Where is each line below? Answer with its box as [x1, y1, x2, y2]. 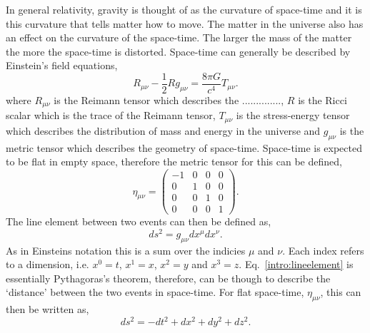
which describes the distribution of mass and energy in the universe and [6, 123, 321, 138]
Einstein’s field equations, [6, 58, 118, 73]
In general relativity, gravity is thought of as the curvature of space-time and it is [6, 2, 362, 16]
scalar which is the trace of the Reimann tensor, [6, 108, 216, 123]
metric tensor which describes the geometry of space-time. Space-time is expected [6, 140, 362, 155]
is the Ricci [298, 93, 347, 108]
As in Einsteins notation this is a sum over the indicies [6, 242, 246, 257]
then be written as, [6, 302, 89, 317]
